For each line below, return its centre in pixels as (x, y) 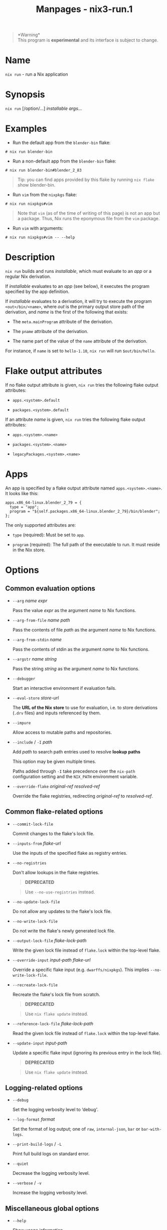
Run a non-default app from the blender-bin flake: (64, 161)
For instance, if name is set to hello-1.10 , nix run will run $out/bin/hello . (80, 351)
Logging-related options (44, 1088)
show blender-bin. (36, 185)
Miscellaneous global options (52, 1208)
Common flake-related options (54, 812)
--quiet (20, 1164)
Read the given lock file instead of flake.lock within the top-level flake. (86, 1033)
